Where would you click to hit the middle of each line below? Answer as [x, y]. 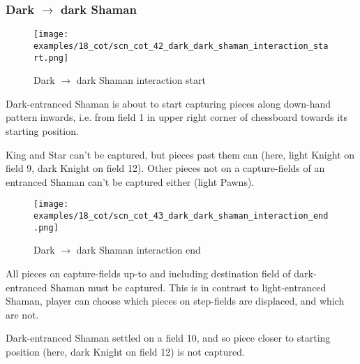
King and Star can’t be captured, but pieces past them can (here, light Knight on [180, 154]
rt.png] [51, 58]
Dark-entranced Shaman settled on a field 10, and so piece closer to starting [168, 338]
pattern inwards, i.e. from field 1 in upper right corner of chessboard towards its [177, 117]
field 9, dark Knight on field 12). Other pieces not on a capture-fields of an [165, 168]
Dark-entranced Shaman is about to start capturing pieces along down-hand [168, 103]
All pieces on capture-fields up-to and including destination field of [148, 273]
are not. [22, 314]
